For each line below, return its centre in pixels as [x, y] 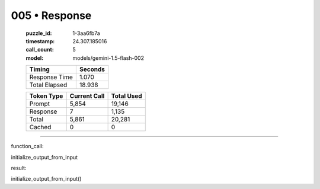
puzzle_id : [39, 33]
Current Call [87, 96]
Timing [39, 69]
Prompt [40, 104]
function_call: [27, 146]
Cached [40, 127]
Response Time [51, 77]
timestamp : [40, 41]
